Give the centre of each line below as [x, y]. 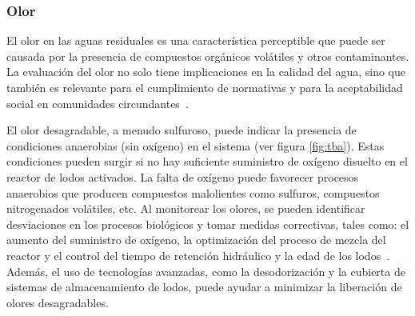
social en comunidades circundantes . [98, 103]
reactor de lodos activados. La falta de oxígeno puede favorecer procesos [183, 176]
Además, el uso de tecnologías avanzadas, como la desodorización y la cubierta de [206, 271]
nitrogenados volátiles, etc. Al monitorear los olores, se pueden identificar [186, 208]
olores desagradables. [58, 302]
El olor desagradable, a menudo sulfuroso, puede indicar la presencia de [182, 130]
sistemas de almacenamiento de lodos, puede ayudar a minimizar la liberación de [204, 287]
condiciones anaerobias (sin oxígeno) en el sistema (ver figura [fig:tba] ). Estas [196, 145]
